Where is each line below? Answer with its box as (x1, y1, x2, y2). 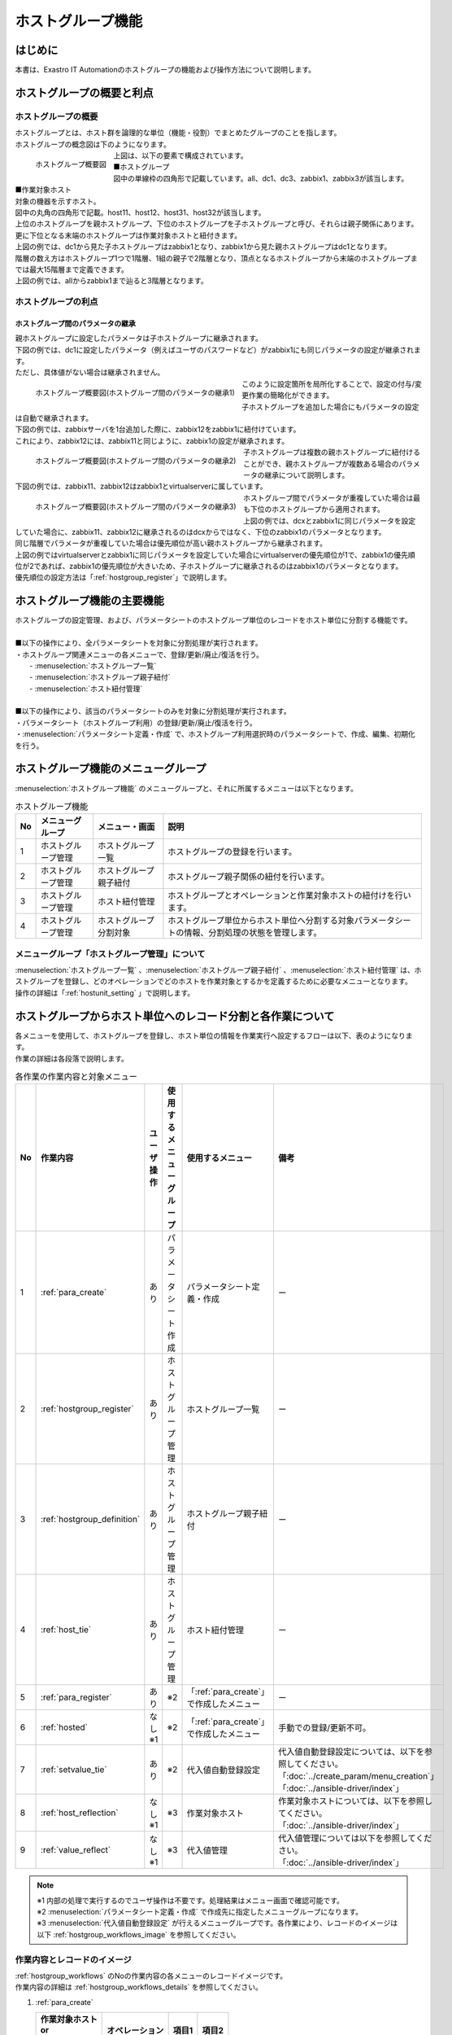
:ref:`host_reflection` (41, 1807, 119, 1818)
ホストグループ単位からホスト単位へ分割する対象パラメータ (167, 915, 395, 926)
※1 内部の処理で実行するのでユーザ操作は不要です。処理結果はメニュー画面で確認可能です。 (37, 1895, 345, 1905)
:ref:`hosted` (41, 1722, 89, 1733)
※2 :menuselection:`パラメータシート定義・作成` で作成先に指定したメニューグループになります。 (37, 1907, 363, 1917)
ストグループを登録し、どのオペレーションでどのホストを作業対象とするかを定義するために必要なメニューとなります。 (15, 977, 412, 987)
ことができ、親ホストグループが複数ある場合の (242, 458, 399, 468)
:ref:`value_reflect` (41, 1845, 111, 1856)
